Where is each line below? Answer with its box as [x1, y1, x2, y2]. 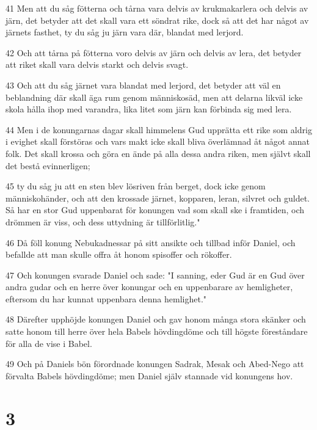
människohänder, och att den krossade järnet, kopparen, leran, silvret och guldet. [5, 191, 310, 204]
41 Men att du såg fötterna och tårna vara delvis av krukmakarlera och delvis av [5, 2, 308, 14]
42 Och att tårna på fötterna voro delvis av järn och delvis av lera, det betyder [5, 46, 302, 59]
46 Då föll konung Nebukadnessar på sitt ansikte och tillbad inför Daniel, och [5, 236, 296, 249]
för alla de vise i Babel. [5, 337, 92, 349]
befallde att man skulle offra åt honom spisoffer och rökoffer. [5, 248, 232, 261]
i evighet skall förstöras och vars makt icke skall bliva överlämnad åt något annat [5, 135, 310, 148]
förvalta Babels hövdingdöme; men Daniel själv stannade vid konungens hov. [5, 369, 293, 382]
